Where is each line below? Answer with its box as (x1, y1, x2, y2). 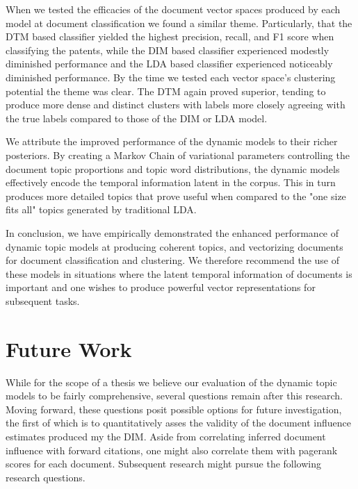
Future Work (6, 334, 132, 363)
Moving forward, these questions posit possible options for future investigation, (6, 401, 342, 416)
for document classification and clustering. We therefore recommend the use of (6, 253, 339, 267)
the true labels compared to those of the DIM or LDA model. (6, 110, 268, 125)
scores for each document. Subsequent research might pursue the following (6, 456, 322, 471)
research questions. (6, 470, 86, 484)
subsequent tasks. (6, 293, 80, 308)
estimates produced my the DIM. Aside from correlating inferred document (6, 429, 326, 443)
